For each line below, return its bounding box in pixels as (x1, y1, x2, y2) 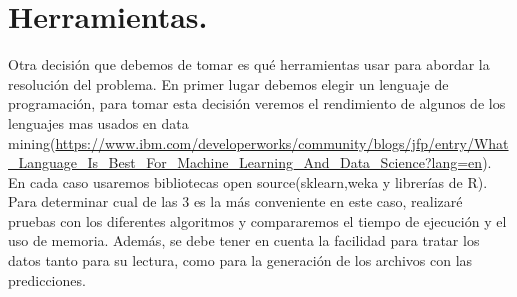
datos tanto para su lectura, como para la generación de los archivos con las (8, 250, 473, 271)
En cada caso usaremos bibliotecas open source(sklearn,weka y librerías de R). (8, 171, 488, 192)
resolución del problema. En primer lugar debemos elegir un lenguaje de (8, 73, 449, 94)
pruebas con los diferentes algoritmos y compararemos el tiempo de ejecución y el (8, 210, 507, 231)
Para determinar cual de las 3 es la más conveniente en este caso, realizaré (8, 191, 463, 212)
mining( (8, 132, 56, 153)
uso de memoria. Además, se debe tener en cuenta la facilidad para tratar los (8, 230, 480, 251)
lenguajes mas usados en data (8, 112, 189, 133)
